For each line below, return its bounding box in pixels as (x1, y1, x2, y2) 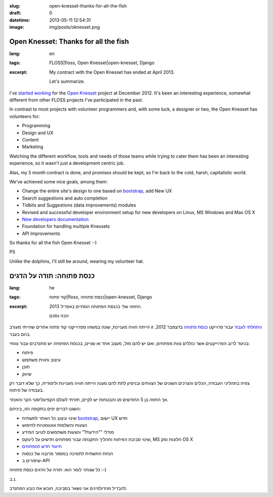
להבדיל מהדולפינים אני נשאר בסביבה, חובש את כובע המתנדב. (9, 485, 127, 491)
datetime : (9, 17, 30, 23)
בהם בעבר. (9, 331, 31, 337)
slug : (9, 3, 20, 9)
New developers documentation (22, 216, 89, 222)
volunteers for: (9, 113, 40, 119)
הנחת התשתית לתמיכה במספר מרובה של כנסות (22, 450, 113, 457)
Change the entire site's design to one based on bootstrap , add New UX (22, 188, 172, 194)
